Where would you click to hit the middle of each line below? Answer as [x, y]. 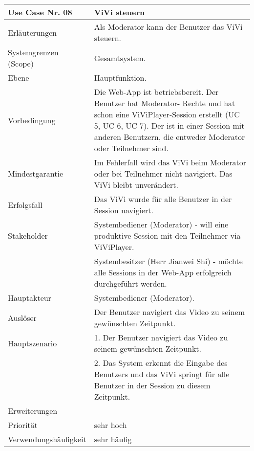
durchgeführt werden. [130, 283]
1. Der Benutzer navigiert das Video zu [161, 337]
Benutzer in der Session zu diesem [152, 385]
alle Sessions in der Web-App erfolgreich [163, 272]
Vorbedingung [32, 120]
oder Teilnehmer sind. [131, 148]
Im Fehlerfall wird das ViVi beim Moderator [170, 162]
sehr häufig [113, 439]
